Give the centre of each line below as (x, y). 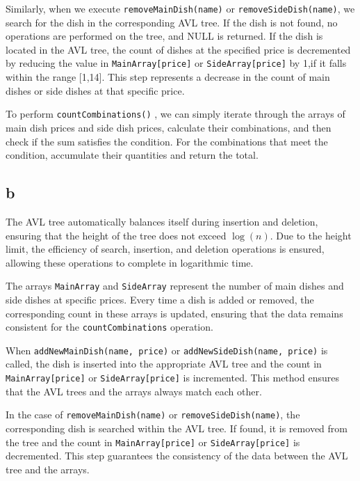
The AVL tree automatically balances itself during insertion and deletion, (162, 221)
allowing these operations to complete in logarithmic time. (130, 262)
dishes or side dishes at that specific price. (95, 90)
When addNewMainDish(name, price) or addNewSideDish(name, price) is (167, 350)
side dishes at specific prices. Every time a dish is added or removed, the (160, 299)
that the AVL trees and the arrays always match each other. (134, 391)
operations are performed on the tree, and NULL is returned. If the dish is (164, 36)
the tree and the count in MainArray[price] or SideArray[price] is (153, 442)
